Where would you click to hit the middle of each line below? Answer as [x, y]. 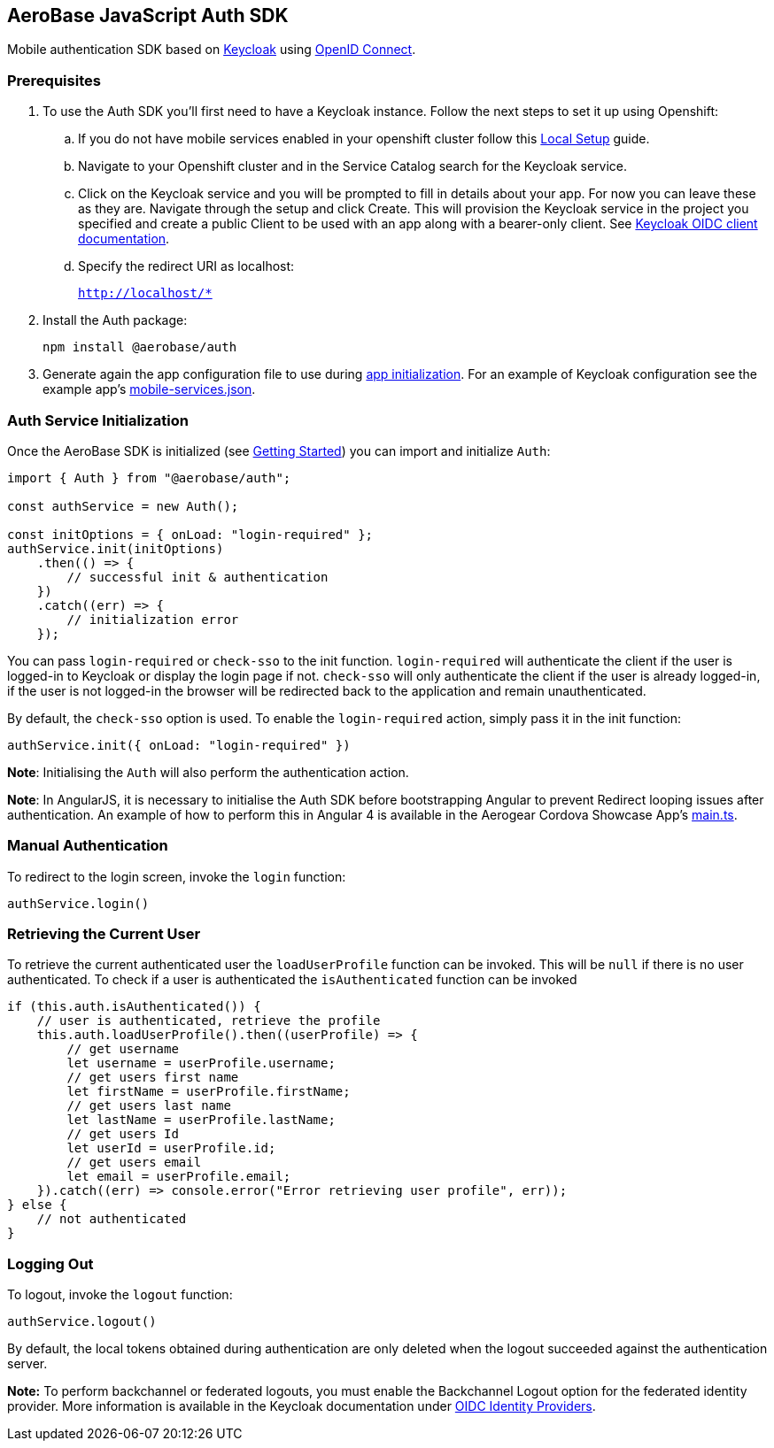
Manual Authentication [88, 846]
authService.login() [78, 903]
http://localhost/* [145, 293]
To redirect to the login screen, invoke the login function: [177, 876]
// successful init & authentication [197, 577]
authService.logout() [82, 1322]
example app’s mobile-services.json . [149, 389]
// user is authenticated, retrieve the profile [209, 1021]
